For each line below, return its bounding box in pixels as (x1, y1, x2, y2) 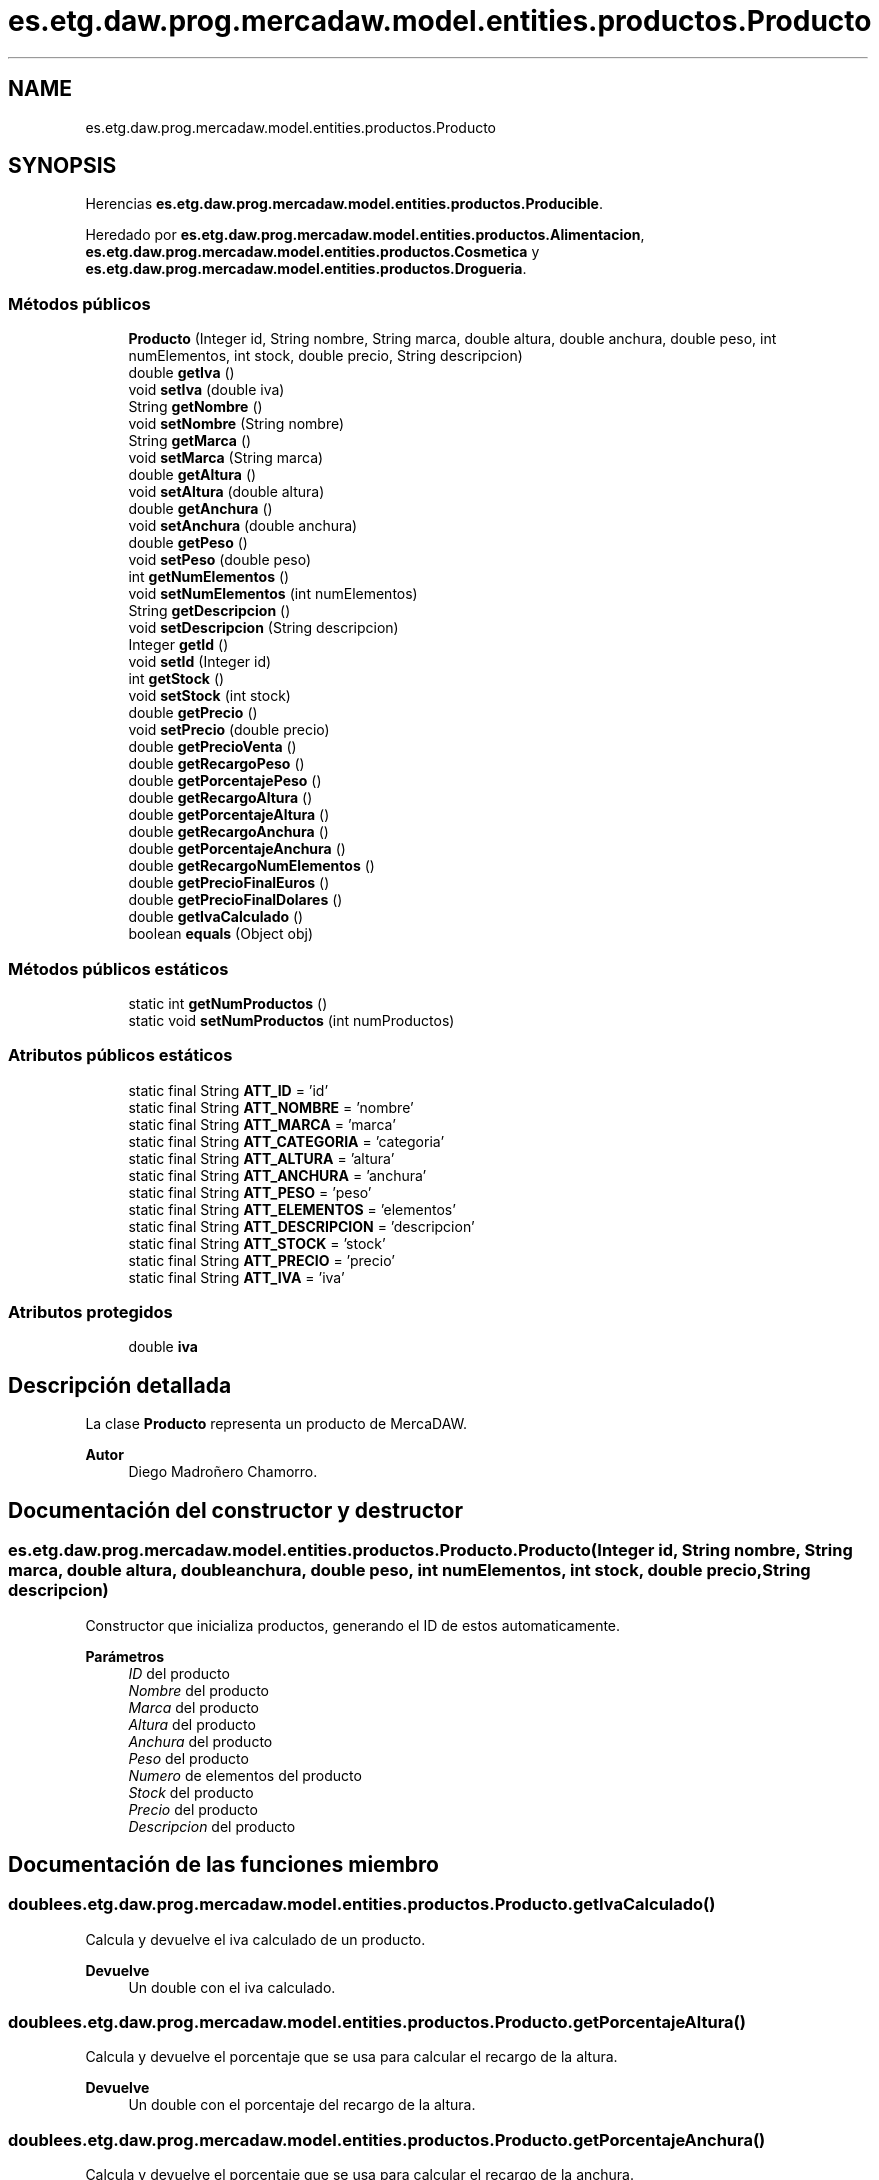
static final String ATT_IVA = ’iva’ (128, 1268, 345, 1286)
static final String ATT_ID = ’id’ (128, 1081, 329, 1099)
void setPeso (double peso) (128, 551, 312, 569)
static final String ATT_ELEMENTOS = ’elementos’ (128, 1200, 456, 1218)
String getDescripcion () (128, 602, 291, 620)
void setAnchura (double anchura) (128, 517, 358, 535)
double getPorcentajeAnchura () (128, 840, 346, 858)
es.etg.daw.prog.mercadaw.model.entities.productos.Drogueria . (85, 260, 527, 278)
